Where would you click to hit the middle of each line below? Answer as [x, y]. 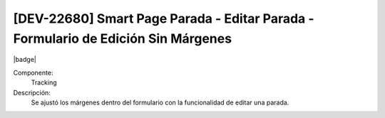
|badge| [25, 60]
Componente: [33, 73]
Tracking [44, 82]
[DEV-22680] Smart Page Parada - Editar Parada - [164, 18]
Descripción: [32, 92]
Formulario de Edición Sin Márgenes [122, 38]
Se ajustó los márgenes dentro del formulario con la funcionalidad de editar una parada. [160, 102]
